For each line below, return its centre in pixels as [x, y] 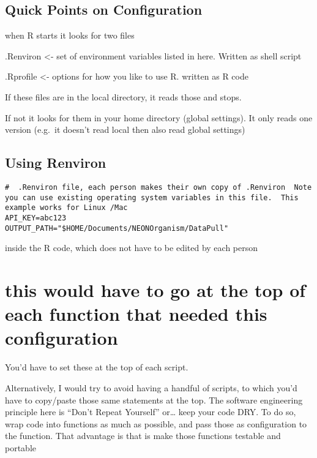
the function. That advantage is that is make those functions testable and [143, 436]
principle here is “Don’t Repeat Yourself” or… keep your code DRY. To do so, [151, 412]
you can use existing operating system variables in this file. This [152, 197]
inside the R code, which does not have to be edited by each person [132, 248]
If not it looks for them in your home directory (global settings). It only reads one [159, 117]
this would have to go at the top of [155, 290]
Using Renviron [56, 163]
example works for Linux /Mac [66, 208]
